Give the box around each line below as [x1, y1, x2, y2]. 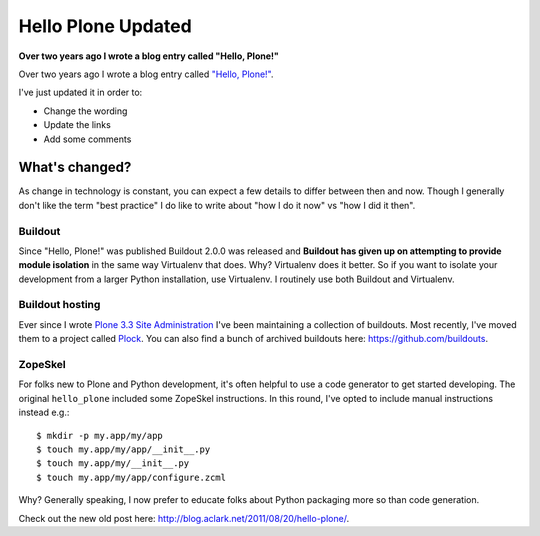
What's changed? [18, 159, 132, 176]
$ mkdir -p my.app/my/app [36, 430, 164, 441]
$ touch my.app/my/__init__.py [36, 458, 190, 469]
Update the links [43, 119, 112, 131]
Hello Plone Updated [18, 15, 192, 37]
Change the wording [43, 105, 128, 117]
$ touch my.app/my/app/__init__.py [36, 443, 211, 455]
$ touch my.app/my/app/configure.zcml [36, 471, 227, 483]
